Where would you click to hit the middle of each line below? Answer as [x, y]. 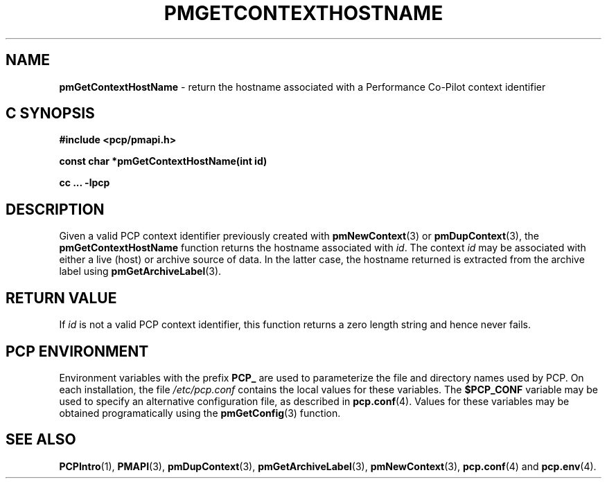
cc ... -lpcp [85, 183]
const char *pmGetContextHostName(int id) [163, 161]
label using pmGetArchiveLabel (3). [140, 271]
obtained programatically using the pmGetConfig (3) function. [200, 413]
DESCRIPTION [55, 209]
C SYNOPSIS [50, 114]
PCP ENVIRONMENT [77, 351]
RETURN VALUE [61, 298]
